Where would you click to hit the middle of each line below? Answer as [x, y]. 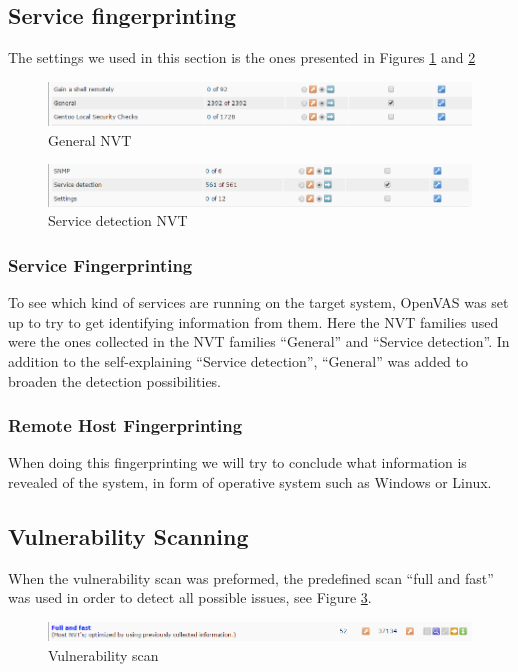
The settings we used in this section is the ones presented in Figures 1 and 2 [242, 57]
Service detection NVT [118, 220]
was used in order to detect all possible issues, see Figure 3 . [190, 597]
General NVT [90, 139]
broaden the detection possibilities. [115, 380]
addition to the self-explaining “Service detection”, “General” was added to [238, 360]
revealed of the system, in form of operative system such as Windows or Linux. [250, 481]
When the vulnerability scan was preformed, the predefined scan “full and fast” [251, 577]
